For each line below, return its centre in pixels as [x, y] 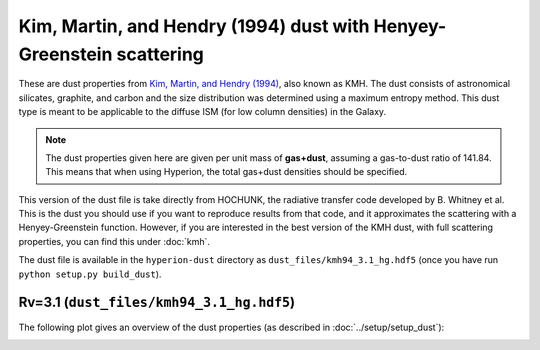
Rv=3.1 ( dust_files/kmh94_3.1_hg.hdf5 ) [156, 302]
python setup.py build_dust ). [90, 274]
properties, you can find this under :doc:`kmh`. [114, 241]
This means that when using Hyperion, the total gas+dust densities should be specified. [226, 172]
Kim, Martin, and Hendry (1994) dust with [194, 26]
